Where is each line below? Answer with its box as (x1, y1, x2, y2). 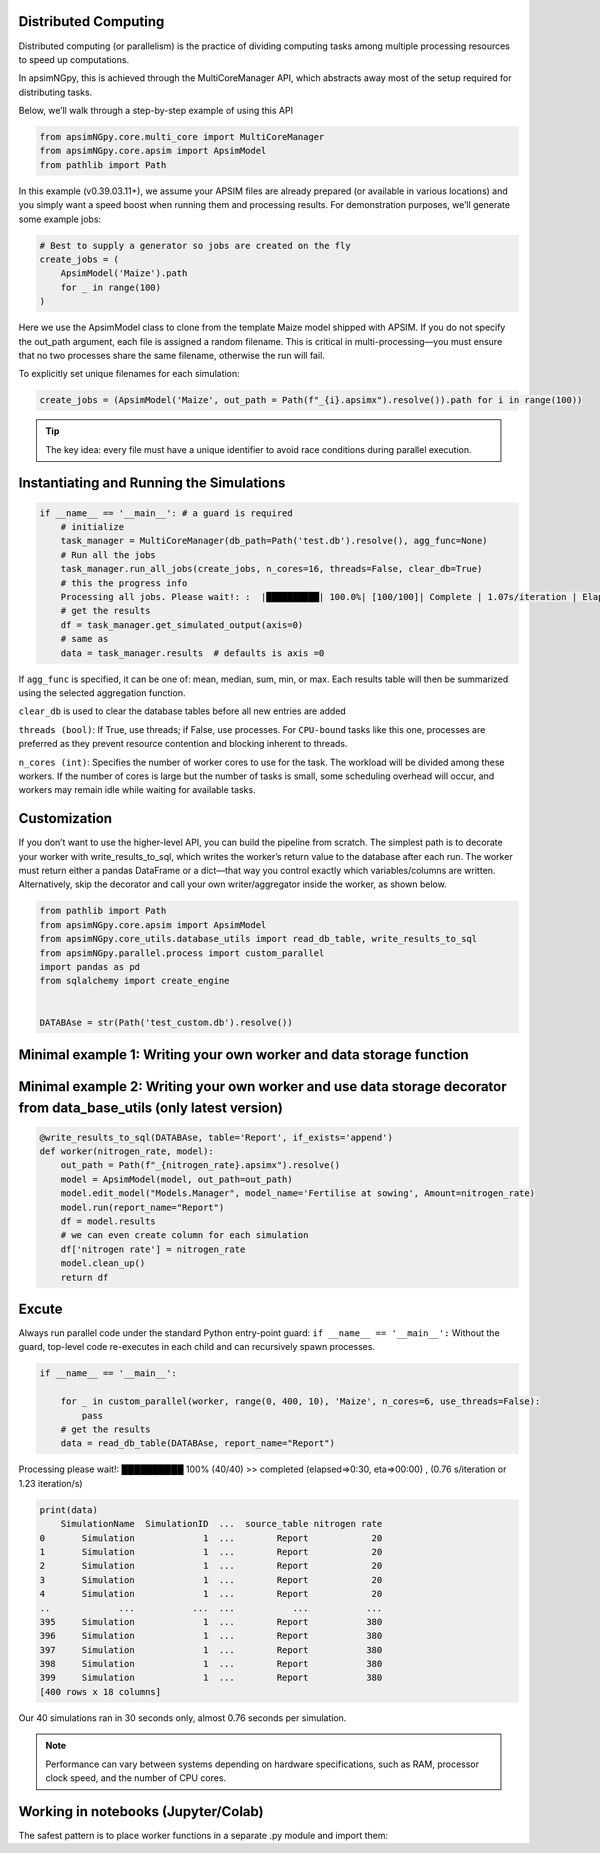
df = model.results (60, 1216, 157, 1227)
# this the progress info (60, 577, 188, 589)
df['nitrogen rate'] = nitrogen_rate (60, 1243, 246, 1255)
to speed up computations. (18, 53, 130, 65)
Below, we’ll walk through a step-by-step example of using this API (18, 105, 294, 117)
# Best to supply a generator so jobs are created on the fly (39, 240, 351, 251)
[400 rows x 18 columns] (39, 1686, 162, 1697)
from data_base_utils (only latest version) (18, 1099, 284, 1116)
